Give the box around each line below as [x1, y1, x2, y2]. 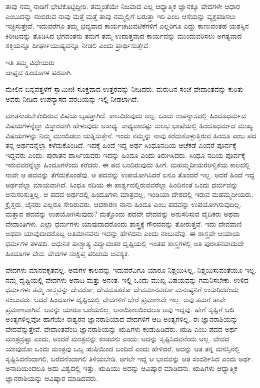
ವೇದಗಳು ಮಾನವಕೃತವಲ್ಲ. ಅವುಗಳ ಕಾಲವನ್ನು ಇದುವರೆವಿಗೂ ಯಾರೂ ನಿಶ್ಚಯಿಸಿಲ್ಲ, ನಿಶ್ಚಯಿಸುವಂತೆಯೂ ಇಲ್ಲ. [5, 265, 257, 275]
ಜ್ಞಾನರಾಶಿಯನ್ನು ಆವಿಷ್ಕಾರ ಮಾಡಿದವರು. [5, 372, 98, 383]
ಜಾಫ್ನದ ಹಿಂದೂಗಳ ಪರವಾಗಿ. [5, 67, 73, 77]
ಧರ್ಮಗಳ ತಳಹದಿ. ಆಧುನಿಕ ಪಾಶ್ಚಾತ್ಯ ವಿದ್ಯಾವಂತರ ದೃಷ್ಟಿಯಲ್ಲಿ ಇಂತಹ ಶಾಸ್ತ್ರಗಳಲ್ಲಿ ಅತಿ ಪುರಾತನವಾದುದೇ [5, 238, 244, 249]
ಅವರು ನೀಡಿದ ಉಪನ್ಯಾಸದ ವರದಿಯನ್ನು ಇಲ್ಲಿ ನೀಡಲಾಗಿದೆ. [5, 93, 139, 104]
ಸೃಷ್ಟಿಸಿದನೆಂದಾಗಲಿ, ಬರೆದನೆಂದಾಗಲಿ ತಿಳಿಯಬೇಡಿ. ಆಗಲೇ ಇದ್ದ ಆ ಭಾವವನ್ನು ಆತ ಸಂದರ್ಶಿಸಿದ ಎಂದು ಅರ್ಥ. [5, 353, 253, 363]
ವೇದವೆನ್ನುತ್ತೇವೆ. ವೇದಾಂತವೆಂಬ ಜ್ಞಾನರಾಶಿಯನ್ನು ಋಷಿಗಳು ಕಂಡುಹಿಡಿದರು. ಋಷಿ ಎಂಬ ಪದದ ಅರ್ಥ [5, 323, 238, 334]
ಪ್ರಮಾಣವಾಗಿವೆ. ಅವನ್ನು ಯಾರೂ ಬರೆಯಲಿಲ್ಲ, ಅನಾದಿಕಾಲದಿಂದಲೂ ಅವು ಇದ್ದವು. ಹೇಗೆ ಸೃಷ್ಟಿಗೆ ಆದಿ [5, 304, 234, 314]
